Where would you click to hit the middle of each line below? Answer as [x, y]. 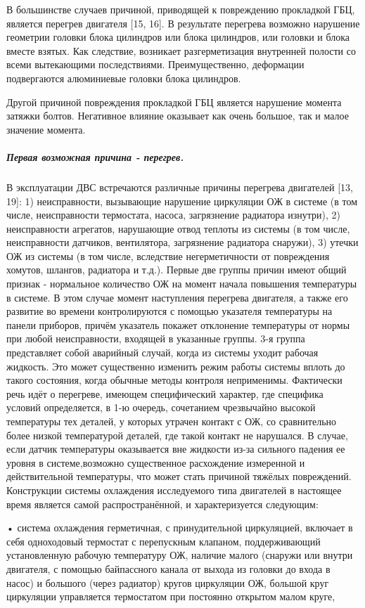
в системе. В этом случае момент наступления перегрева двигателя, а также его [177, 297]
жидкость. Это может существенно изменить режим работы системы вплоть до [176, 366]
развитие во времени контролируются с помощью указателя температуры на [169, 311]
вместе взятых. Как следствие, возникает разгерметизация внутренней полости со [181, 50]
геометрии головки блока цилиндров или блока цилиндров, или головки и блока [178, 37]
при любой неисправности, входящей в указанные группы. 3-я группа [156, 338]
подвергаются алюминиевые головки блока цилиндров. [124, 78]
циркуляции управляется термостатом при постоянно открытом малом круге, [171, 596]
